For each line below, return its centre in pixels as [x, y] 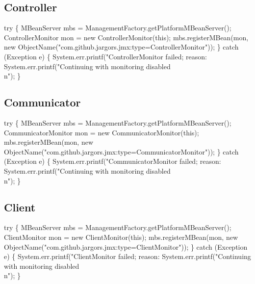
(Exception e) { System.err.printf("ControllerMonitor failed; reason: [105, 56]
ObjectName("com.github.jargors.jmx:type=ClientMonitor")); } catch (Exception [126, 246]
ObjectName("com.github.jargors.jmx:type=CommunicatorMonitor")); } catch [121, 151]
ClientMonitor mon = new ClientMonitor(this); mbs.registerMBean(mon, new [121, 237]
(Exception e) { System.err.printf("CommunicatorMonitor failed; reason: [113, 161]
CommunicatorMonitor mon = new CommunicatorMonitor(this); [102, 132]
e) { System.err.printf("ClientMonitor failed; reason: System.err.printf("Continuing [127, 256]
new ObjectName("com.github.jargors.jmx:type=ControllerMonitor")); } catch [121, 47]
